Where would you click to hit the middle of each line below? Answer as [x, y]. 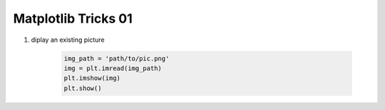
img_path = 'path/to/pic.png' [117, 58]
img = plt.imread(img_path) [113, 68]
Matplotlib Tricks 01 [73, 18]
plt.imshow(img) [92, 78]
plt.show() [83, 88]
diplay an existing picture [68, 40]
